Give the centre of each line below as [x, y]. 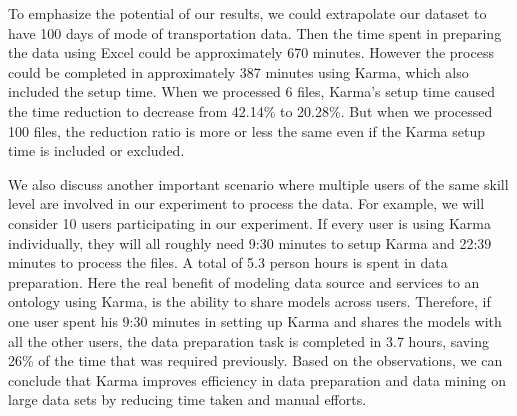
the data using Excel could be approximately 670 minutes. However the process [251, 52]
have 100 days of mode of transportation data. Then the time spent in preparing [255, 32]
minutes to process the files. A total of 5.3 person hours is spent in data [228, 262]
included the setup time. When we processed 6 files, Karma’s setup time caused [252, 91]
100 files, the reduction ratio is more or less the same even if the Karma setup [246, 130]
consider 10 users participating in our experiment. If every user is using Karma [249, 222]
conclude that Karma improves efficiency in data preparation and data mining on [257, 379]
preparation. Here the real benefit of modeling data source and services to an [244, 281]
